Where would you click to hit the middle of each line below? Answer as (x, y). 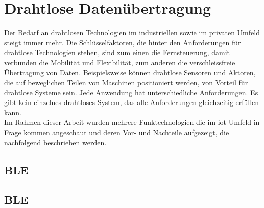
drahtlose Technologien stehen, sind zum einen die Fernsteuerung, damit (117, 52)
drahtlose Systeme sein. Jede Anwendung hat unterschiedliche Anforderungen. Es (131, 92)
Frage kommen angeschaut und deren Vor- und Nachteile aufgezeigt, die (117, 132)
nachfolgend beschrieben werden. (55, 142)
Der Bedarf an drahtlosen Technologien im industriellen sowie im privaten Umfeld (132, 32)
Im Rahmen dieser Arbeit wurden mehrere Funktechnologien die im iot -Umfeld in (132, 122)
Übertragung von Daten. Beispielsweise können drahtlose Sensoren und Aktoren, (130, 72)
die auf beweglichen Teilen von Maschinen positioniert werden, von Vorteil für (126, 82)
